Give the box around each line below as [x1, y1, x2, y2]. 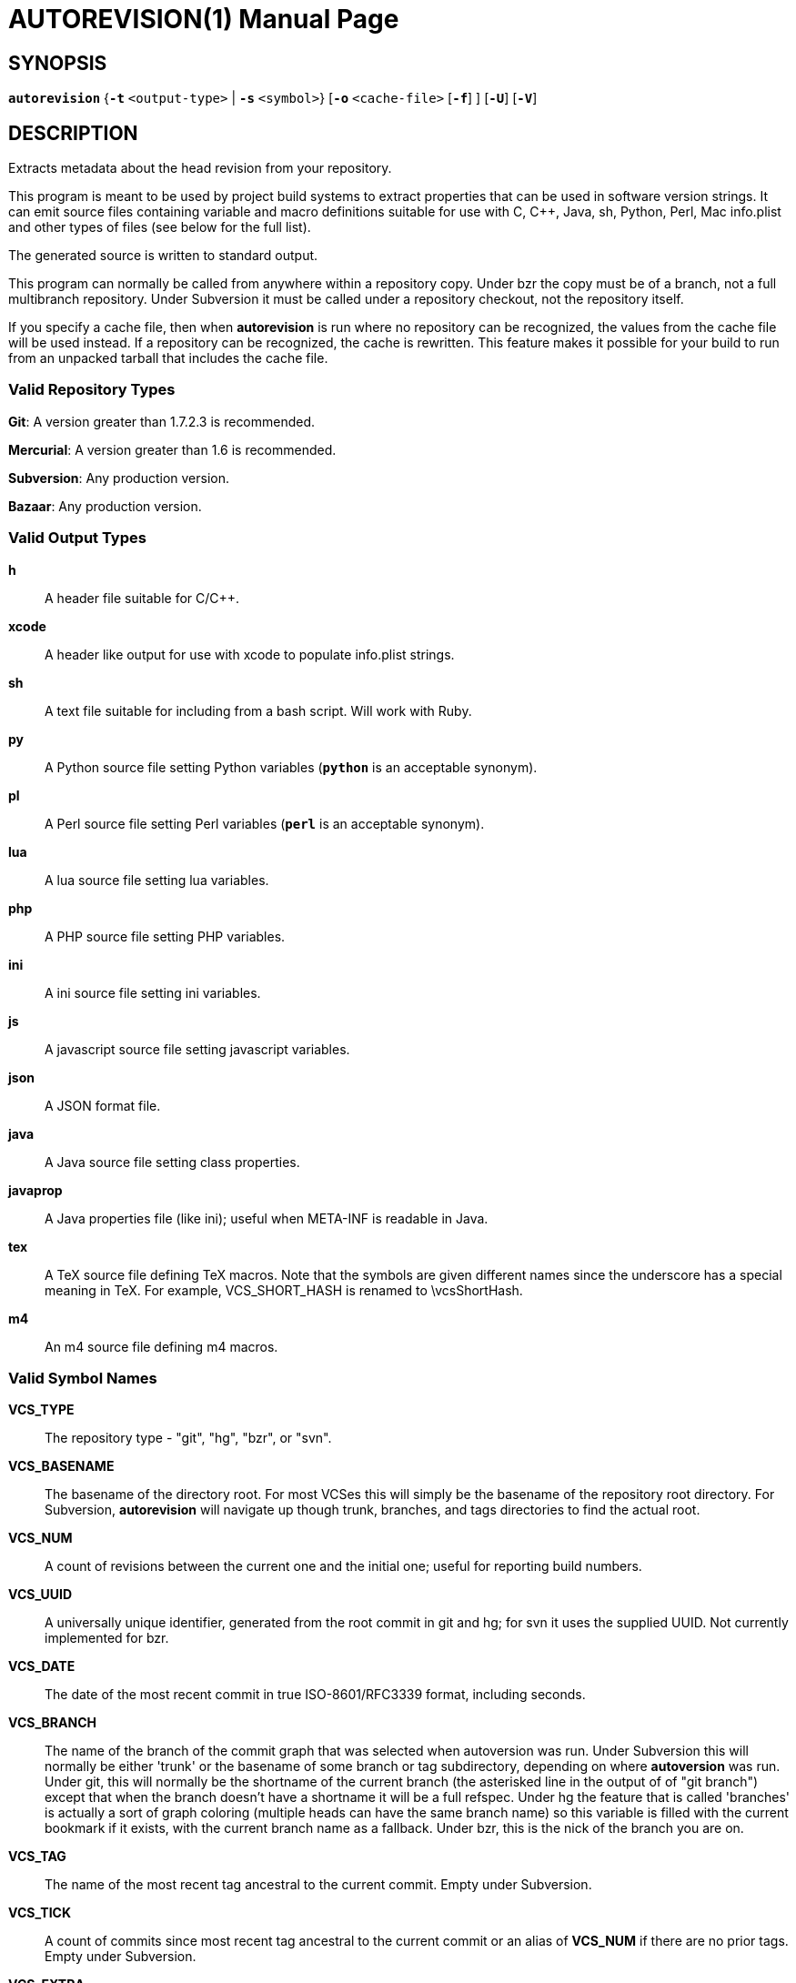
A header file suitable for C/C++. [45, 589, 240, 606]
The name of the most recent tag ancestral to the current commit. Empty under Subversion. [45, 1877, 592, 1893]
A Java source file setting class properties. [45, 1153, 300, 1170]
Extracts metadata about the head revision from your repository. [8, 160, 392, 176]
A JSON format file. [45, 1097, 161, 1113]
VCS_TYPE [8, 1402, 75, 1418]
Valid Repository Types [8, 380, 176, 399]
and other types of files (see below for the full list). [8, 219, 311, 236]
